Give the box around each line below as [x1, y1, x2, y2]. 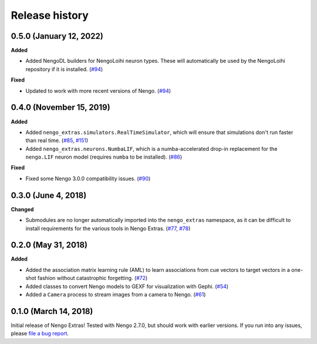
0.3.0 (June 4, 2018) [11, 190, 87, 200]
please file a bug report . [11, 330, 69, 337]
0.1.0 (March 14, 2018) [11, 306, 93, 316]
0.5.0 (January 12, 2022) [11, 31, 104, 41]
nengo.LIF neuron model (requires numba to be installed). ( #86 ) [25, 153, 183, 161]
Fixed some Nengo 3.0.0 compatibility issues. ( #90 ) [25, 175, 151, 182]
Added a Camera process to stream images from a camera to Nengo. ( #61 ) [25, 291, 206, 298]
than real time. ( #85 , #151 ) [25, 137, 89, 144]
